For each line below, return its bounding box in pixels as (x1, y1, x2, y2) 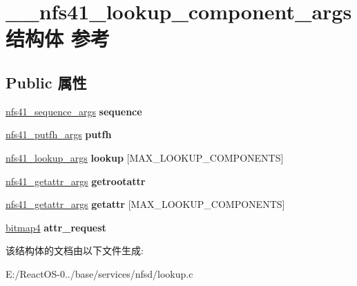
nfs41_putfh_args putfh (6, 127, 112, 142)
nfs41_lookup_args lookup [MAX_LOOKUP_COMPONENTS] (6, 150, 284, 164)
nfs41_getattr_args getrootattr (6, 173, 146, 188)
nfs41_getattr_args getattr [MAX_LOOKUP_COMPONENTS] (6, 197, 285, 211)
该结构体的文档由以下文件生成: (6, 243, 144, 258)
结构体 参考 (6, 24, 110, 53)
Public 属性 (6, 71, 87, 93)
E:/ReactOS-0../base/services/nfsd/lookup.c (6, 266, 193, 280)
